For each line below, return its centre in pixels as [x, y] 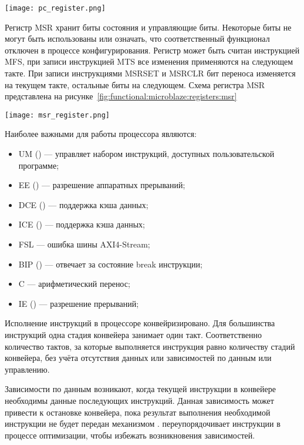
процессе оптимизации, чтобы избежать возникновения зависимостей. [130, 435]
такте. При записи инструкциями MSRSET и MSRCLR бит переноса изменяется [150, 73]
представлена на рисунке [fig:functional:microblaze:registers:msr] [121, 96]
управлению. [27, 369]
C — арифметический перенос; [74, 284]
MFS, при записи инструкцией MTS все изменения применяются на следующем [149, 61]
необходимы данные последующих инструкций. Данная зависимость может [139, 400]
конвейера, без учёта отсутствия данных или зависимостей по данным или [138, 358]
